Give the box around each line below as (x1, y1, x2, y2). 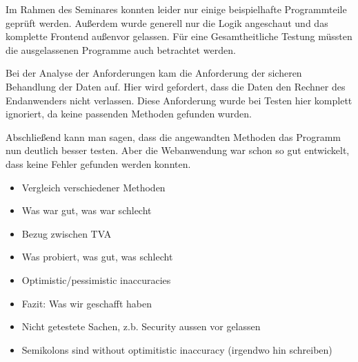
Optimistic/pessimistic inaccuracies (21, 272, 171, 287)
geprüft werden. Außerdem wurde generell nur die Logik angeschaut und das (6, 15, 328, 30)
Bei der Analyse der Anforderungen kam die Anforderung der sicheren (6, 66, 302, 80)
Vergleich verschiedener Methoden (21, 180, 166, 194)
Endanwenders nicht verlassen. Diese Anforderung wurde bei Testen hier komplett (6, 93, 352, 107)
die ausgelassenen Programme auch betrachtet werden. (6, 42, 236, 57)
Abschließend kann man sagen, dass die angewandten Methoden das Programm (6, 129, 341, 144)
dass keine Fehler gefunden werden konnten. (6, 156, 191, 171)
